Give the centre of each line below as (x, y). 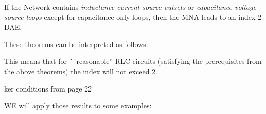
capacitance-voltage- (227, 7)
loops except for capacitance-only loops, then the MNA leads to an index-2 (144, 17)
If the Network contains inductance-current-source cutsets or (99, 7)
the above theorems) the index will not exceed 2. (81, 71)
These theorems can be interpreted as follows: (76, 44)
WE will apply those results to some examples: (78, 106)
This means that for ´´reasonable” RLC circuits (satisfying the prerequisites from (133, 61)
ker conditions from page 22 (48, 88)
